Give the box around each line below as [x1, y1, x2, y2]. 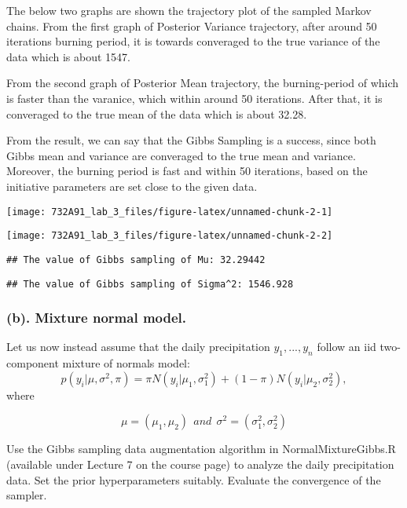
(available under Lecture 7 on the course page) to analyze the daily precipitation [6, 455, 394, 472]
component [6, 355, 59, 371]
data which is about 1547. [6, 48, 130, 64]
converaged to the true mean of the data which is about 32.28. [6, 105, 307, 122]
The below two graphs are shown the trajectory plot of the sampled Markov [6, 2, 372, 18]
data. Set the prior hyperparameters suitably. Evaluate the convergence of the [6, 471, 381, 488]
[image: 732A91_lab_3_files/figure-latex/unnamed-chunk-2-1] [6, 206, 333, 217]
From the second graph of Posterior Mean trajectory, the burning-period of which [6, 75, 399, 91]
